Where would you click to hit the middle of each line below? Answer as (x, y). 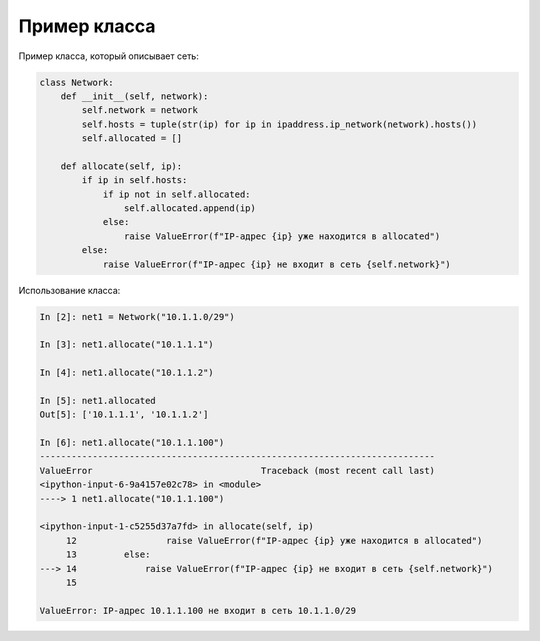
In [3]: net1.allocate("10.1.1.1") (126, 344)
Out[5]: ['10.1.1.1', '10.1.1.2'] (124, 414)
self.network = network (140, 110)
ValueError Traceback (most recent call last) (237, 470)
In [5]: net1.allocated (98, 400)
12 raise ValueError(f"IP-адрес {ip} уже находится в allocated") (274, 540)
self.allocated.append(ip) (190, 208)
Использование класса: (69, 290)
